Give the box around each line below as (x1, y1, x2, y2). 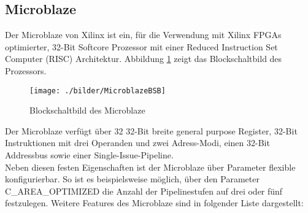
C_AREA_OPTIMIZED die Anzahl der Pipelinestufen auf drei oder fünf (5, 184, 283, 197)
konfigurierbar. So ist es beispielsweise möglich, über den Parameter (5, 172, 260, 185)
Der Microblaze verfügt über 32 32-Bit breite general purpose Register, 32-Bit (5, 124, 298, 137)
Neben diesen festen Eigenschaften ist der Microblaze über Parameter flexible (5, 160, 296, 173)
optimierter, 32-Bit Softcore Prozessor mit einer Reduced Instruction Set (5, 40, 278, 53)
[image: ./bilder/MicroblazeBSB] (29, 86, 166, 95)
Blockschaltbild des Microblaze (29, 104, 145, 117)
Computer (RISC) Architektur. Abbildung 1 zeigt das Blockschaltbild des (5, 52, 282, 65)
